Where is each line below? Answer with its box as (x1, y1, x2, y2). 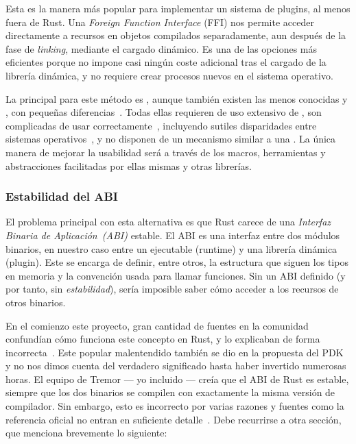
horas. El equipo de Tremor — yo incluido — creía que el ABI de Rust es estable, (5, 371, 349, 386)
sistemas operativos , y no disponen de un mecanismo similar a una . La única (5, 132, 336, 146)
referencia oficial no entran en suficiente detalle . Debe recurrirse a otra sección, (5, 412, 342, 426)
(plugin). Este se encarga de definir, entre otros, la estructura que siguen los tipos (5, 255, 348, 269)
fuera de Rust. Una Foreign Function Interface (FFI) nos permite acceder (5, 14, 314, 29)
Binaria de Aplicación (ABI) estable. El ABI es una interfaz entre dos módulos (5, 227, 340, 242)
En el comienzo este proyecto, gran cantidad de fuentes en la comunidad (5, 318, 309, 332)
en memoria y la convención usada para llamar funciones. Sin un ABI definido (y (5, 268, 346, 282)
